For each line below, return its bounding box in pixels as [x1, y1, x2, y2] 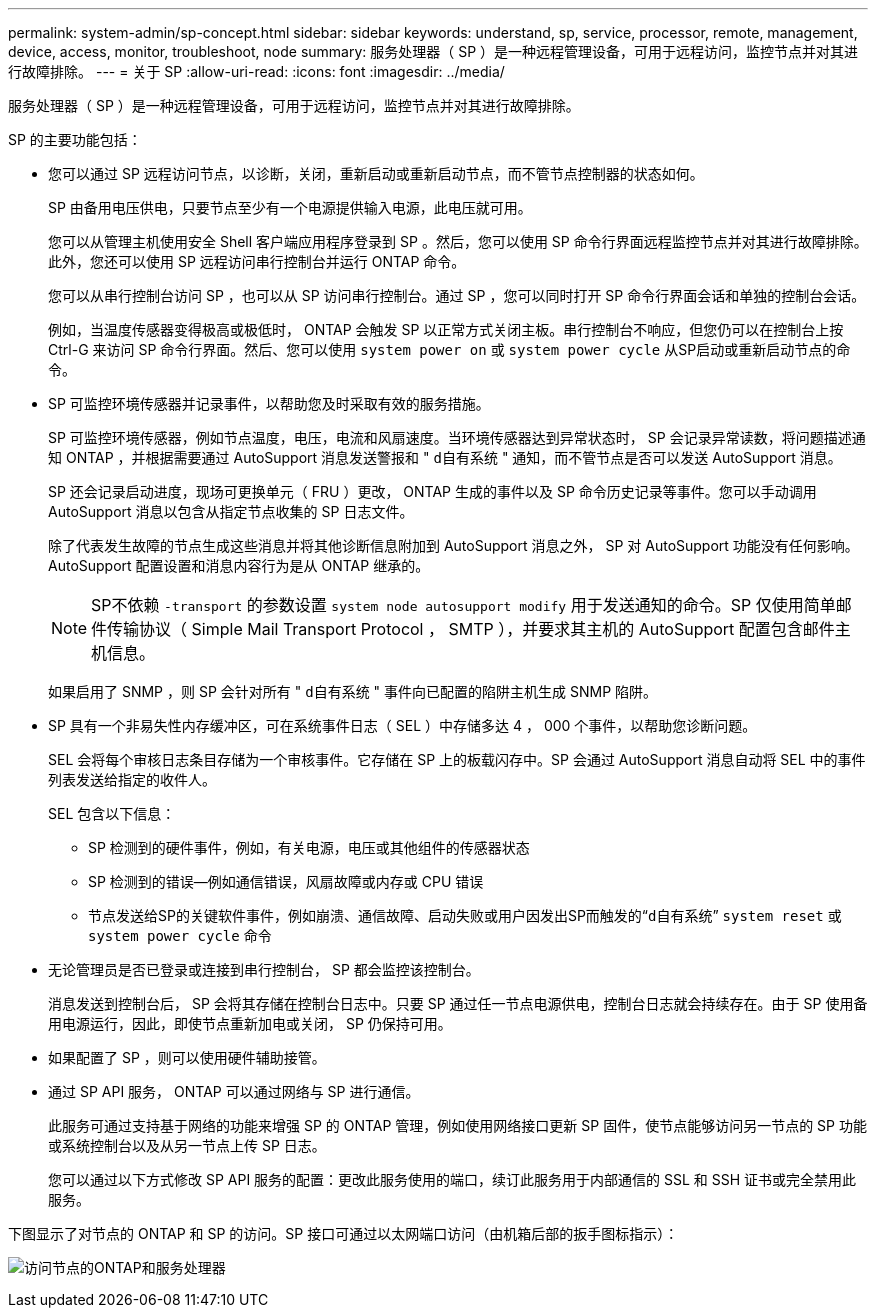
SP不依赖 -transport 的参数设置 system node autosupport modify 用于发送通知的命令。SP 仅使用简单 [91, 595, 836, 615]
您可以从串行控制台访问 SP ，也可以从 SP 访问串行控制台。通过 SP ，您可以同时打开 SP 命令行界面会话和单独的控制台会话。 [48, 287, 866, 304]
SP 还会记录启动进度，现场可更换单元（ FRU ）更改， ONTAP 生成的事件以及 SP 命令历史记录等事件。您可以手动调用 [48, 483, 817, 500]
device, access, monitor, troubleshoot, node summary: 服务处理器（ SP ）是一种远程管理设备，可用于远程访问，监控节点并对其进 [8, 43, 859, 60]
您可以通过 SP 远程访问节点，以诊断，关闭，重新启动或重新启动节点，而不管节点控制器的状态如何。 [48, 165, 704, 182]
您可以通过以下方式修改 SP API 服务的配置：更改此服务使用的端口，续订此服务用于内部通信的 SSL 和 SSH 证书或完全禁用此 [48, 1171, 857, 1188]
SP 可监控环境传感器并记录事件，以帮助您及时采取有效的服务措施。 [48, 395, 490, 412]
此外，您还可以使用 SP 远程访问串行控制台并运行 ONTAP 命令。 [48, 253, 466, 270]
